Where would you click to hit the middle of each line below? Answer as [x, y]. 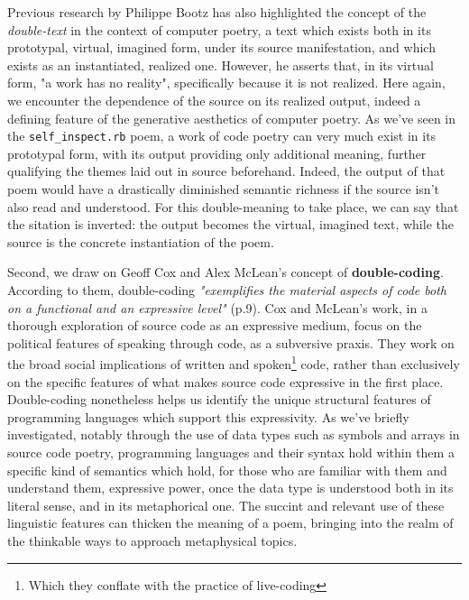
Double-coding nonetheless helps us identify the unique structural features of [219, 399]
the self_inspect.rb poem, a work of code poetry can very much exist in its [222, 136]
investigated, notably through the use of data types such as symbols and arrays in [234, 434]
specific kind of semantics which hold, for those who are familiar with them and [227, 470]
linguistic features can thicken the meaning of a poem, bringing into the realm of [230, 523]
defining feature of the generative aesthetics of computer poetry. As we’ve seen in [232, 118]
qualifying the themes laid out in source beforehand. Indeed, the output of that [226, 171]
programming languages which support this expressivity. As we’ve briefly [208, 416]
